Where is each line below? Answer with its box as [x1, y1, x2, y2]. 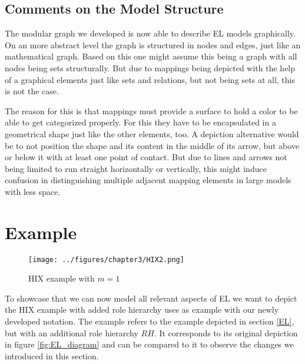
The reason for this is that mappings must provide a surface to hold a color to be [5, 104, 298, 117]
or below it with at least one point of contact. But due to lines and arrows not [5, 151, 287, 163]
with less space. [5, 185, 61, 197]
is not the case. [5, 85, 59, 97]
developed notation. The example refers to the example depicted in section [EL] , [5, 315, 294, 327]
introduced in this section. [5, 349, 99, 362]
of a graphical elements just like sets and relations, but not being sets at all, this [5, 73, 296, 85]
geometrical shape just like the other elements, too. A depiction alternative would [5, 127, 299, 140]
